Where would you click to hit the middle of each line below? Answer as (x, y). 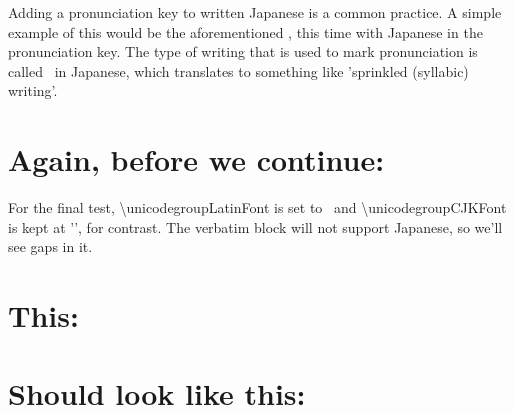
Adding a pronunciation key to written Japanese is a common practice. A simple (255, 12)
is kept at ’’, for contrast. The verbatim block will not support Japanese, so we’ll (255, 226)
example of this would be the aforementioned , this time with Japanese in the (245, 31)
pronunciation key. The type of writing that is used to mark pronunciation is (243, 51)
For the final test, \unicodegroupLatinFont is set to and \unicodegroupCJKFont (257, 207)
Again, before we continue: (196, 159)
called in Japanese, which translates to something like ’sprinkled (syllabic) (238, 70)
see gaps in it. (50, 246)
